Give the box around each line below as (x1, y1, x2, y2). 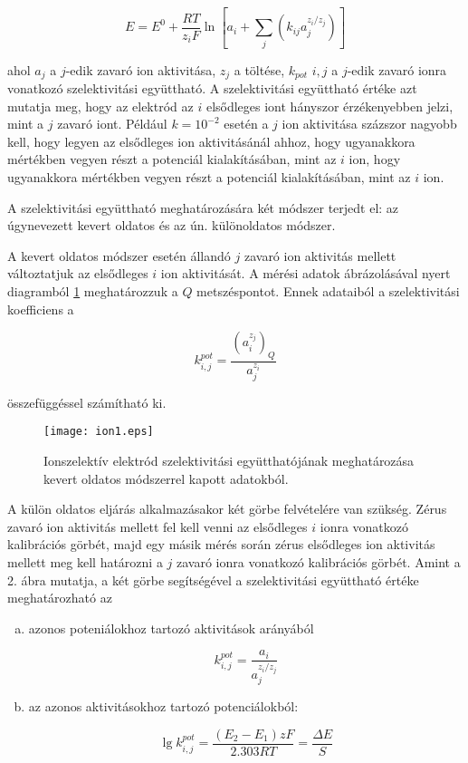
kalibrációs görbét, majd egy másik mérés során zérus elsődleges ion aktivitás (7, 535, 435, 554)
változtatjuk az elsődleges (7, 264, 148, 283)
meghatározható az (7, 588, 112, 607)
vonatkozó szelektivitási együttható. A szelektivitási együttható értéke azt (7, 79, 417, 98)
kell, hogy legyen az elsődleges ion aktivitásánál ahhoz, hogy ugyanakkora (7, 131, 415, 150)
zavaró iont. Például (57, 114, 167, 133)
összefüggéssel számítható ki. (7, 392, 167, 411)
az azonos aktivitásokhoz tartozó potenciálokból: (28, 697, 299, 716)
